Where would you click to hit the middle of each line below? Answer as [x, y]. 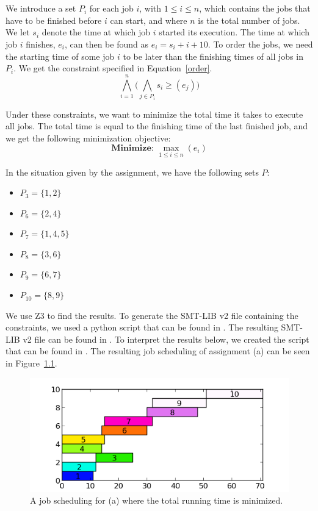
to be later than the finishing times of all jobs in [213, 56]
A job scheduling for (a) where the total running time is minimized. [157, 500]
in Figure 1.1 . [31, 363]
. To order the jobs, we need [260, 44]
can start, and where [149, 20]
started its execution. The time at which [234, 32]
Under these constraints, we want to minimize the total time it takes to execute [154, 114]
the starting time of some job [60, 56]
